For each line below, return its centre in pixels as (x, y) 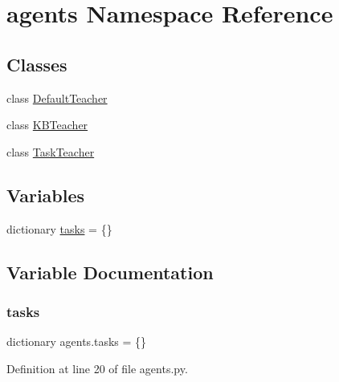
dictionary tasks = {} (59, 228)
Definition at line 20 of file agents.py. (97, 368)
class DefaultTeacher (57, 98)
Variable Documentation (110, 272)
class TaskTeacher (51, 151)
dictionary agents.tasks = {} (77, 341)
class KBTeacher (47, 125)
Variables (46, 195)
